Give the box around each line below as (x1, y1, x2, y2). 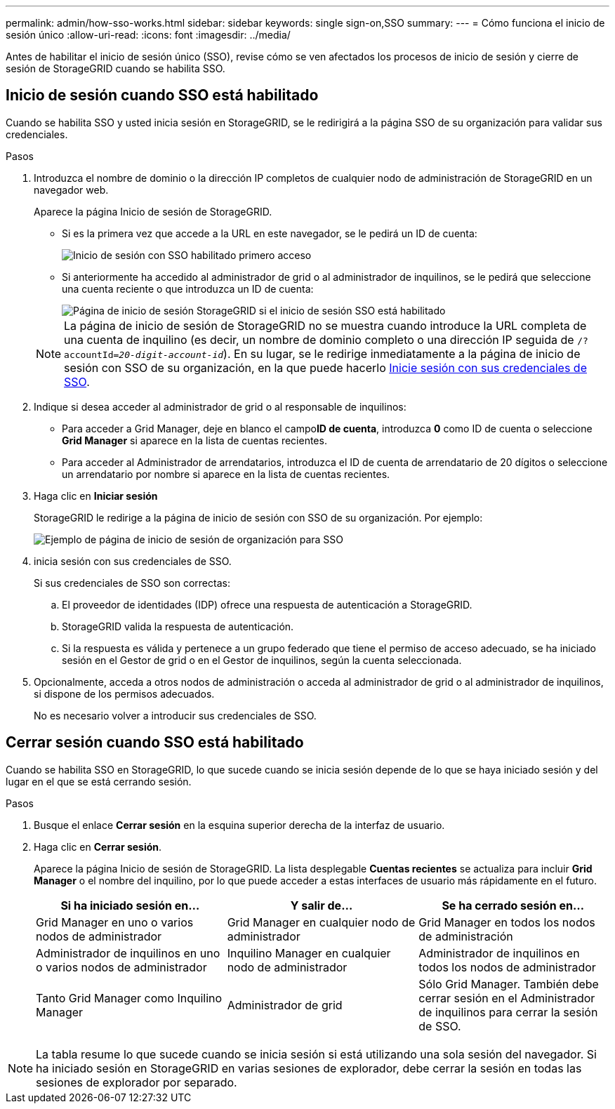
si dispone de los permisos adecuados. (34, 687, 215, 700)
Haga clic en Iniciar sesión (34, 489, 158, 502)
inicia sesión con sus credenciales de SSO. (34, 554, 232, 567)
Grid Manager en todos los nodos (418, 915, 595, 929)
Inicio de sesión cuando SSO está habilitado (6, 86, 319, 105)
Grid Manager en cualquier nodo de (227, 915, 416, 929)
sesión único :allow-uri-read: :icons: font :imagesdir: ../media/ (6, 29, 291, 41)
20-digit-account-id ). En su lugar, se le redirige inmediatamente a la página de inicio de (119, 346, 581, 361)
